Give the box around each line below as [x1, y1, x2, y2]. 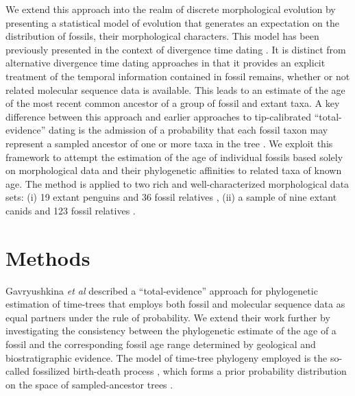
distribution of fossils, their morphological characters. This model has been [5, 29, 319, 43]
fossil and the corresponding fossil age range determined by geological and [5, 337, 316, 351]
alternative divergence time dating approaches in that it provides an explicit [5, 55, 326, 70]
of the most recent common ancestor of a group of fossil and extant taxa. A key [5, 96, 340, 110]
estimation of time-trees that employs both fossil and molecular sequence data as [5, 297, 345, 311]
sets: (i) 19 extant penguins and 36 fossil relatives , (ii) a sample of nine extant [5, 190, 337, 204]
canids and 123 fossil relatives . [5, 203, 136, 217]
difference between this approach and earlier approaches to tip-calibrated [5, 109, 312, 123]
